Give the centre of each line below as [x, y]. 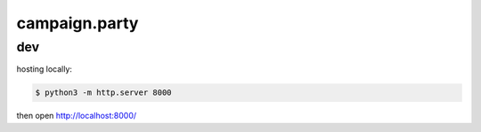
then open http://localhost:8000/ [77, 116]
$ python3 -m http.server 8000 [104, 93]
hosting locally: [45, 69]
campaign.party [77, 23]
